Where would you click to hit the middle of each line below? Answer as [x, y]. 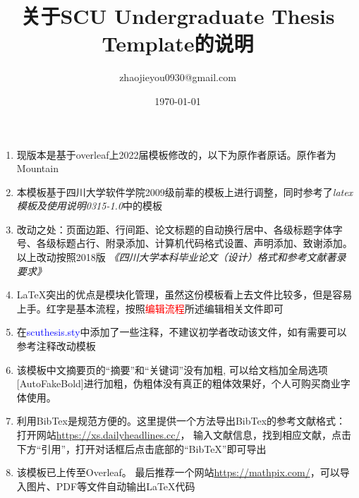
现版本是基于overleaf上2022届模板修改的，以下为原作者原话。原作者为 [176, 154]
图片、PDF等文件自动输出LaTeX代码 [111, 486]
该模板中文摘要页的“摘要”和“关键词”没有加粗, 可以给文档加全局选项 [172, 369]
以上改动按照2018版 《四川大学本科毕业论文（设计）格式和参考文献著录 [181, 257]
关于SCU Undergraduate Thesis [178, 16]
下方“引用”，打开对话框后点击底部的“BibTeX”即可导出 [141, 448]
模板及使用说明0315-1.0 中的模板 [90, 206]
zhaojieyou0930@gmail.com [178, 77]
